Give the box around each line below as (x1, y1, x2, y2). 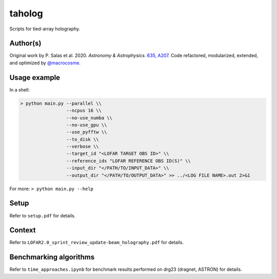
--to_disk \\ (66, 136, 100, 142)
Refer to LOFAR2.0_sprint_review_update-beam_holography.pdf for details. (9, 239, 184, 246)
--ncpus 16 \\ (66, 108, 102, 114)
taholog (9, 8, 43, 19)
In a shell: (9, 86, 30, 92)
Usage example (9, 73, 61, 82)
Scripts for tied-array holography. (9, 26, 81, 32)
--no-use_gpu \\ (66, 122, 107, 128)
